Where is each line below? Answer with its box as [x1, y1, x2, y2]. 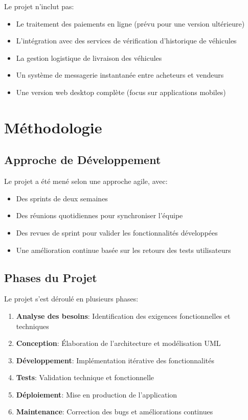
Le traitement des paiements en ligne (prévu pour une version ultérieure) [16, 18, 245, 29]
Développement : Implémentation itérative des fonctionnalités [16, 355, 214, 365]
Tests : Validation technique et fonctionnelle [16, 372, 154, 383]
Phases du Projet [4, 269, 97, 285]
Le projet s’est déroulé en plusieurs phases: [4, 293, 139, 304]
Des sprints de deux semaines [16, 193, 108, 203]
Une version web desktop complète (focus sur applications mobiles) [16, 86, 226, 97]
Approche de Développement [4, 152, 161, 168]
